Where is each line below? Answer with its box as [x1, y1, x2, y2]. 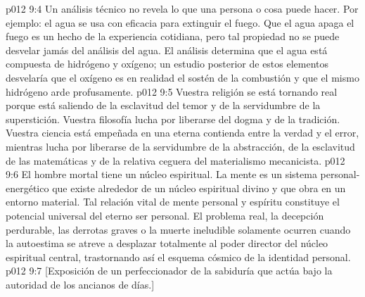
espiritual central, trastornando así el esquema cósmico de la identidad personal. [6, 249, 351, 264]
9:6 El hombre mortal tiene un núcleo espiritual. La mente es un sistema [6, 167, 317, 182]
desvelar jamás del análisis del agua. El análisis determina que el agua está [6, 42, 328, 57]
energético [6, 180, 49, 195]
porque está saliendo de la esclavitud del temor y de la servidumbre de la [6, 98, 321, 113]
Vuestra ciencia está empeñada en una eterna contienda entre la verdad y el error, [6, 125, 359, 140]
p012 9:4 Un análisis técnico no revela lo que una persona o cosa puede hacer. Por [6, 1, 359, 15]
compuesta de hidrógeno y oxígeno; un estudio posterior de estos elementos [6, 56, 329, 71]
